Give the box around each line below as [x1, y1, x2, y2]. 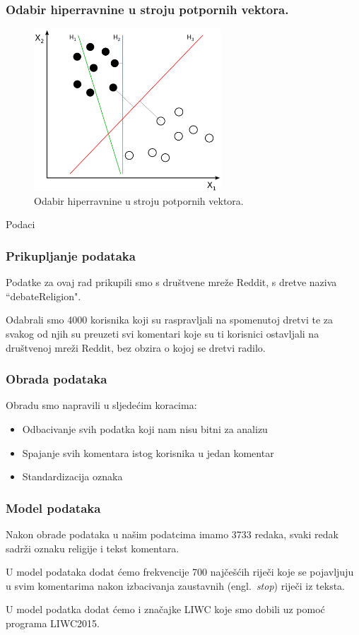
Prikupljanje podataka [6, 247, 136, 264]
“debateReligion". [6, 288, 81, 303]
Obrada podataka [6, 370, 107, 388]
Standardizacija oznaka [22, 469, 123, 484]
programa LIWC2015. [6, 615, 100, 630]
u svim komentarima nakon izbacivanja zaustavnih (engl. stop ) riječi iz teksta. [6, 578, 345, 593]
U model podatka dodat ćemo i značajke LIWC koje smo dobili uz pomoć [6, 602, 325, 617]
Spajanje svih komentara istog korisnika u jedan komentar [22, 445, 274, 460]
